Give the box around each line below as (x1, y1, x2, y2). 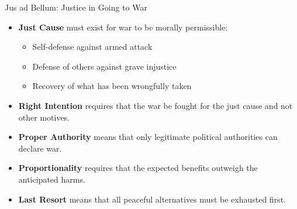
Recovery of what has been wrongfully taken (32, 80, 192, 92)
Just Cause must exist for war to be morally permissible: (18, 20, 228, 33)
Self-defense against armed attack (32, 40, 153, 53)
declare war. (18, 142, 62, 154)
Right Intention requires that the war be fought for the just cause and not (18, 99, 293, 111)
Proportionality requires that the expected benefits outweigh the (18, 162, 258, 174)
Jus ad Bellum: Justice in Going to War (5, 1, 147, 13)
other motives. (18, 111, 70, 123)
